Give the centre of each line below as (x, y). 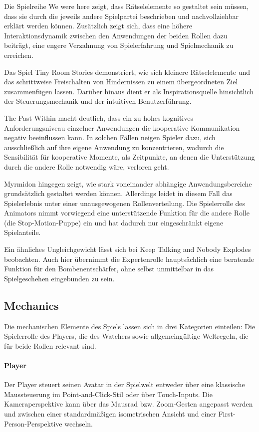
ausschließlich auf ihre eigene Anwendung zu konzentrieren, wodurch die (114, 147)
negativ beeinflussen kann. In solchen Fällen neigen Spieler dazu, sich (110, 137)
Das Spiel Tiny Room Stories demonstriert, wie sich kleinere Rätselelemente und (127, 72)
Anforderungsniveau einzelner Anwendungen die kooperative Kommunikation (122, 127)
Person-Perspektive (33, 423)
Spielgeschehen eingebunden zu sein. (59, 278)
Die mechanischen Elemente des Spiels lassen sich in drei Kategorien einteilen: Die (130, 326)
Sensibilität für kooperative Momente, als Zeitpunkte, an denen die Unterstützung (129, 157)
